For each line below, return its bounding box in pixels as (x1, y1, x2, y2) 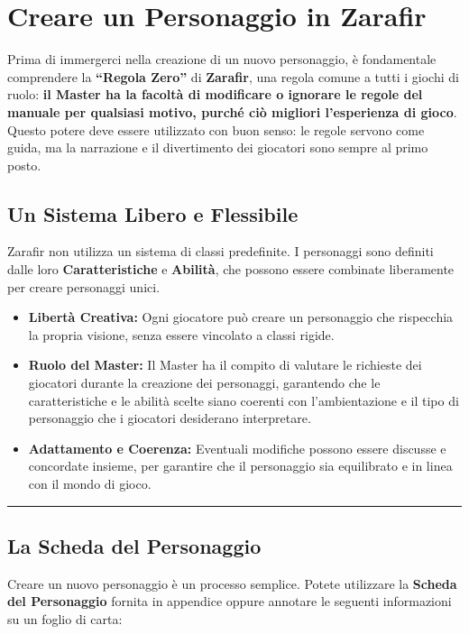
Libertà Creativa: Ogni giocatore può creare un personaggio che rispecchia (28, 308, 454, 326)
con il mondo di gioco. (28, 474, 152, 493)
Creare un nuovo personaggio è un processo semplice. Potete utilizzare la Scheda (7, 574, 457, 593)
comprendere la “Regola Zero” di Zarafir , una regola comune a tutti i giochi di (7, 67, 459, 86)
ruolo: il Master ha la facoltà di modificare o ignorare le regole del (7, 85, 423, 104)
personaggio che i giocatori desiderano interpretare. (28, 409, 311, 427)
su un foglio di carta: (7, 610, 123, 628)
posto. (7, 155, 41, 174)
